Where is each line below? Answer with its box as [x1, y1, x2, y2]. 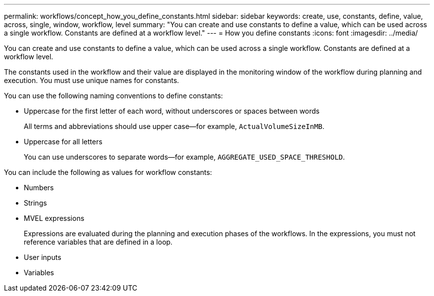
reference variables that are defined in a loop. [24, 238, 173, 246]
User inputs [24, 253, 61, 261]
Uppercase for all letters [24, 137, 103, 146]
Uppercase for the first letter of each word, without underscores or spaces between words [24, 107, 320, 115]
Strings [24, 199, 47, 207]
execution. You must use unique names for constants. [4, 76, 179, 85]
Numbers [24, 183, 54, 192]
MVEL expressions [24, 214, 85, 222]
